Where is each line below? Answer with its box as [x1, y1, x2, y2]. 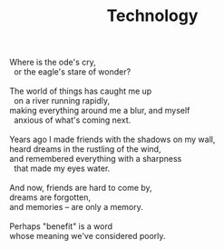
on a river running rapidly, [13, 95, 111, 106]
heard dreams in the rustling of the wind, [9, 144, 161, 155]
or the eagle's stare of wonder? [13, 66, 131, 77]
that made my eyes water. [13, 163, 111, 174]
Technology [106, 5, 199, 26]
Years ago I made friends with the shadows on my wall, [9, 134, 216, 145]
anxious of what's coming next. [13, 115, 131, 125]
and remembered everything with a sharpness [9, 154, 182, 165]
